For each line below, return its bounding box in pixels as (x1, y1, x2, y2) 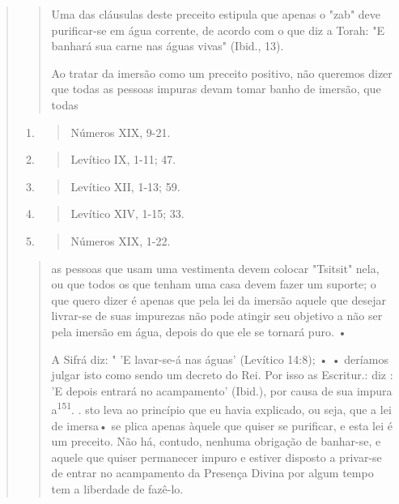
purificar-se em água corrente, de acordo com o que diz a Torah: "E (51, 21, 384, 38)
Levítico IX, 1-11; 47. (70, 151, 176, 168)
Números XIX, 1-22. (70, 232, 171, 249)
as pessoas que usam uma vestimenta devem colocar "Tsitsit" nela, (51, 259, 380, 276)
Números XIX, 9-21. (70, 123, 171, 140)
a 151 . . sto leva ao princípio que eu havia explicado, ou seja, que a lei (51, 399, 392, 417)
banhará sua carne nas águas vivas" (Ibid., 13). (51, 37, 284, 54)
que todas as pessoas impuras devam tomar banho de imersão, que (51, 80, 381, 97)
